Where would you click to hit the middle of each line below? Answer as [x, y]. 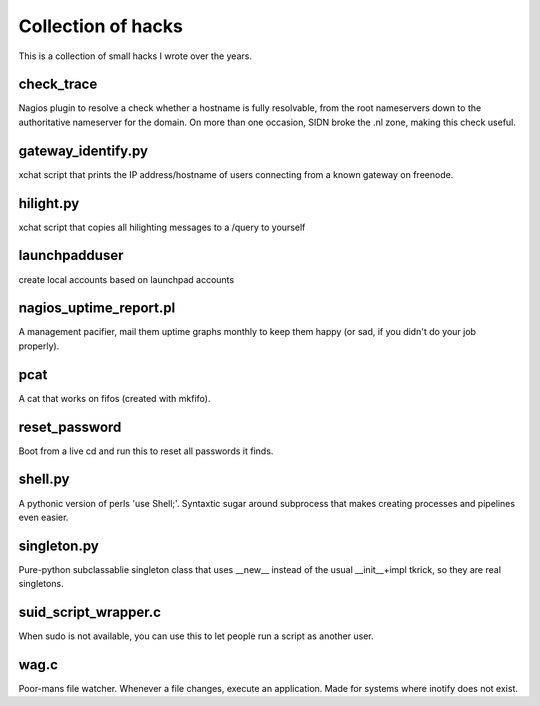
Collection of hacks [101, 26]
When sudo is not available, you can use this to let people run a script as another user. [196, 636]
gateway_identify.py [83, 150]
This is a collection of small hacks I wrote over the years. [135, 56]
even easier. [43, 517]
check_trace [58, 84]
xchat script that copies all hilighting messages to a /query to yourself [162, 227]
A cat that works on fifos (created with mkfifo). [114, 398]
